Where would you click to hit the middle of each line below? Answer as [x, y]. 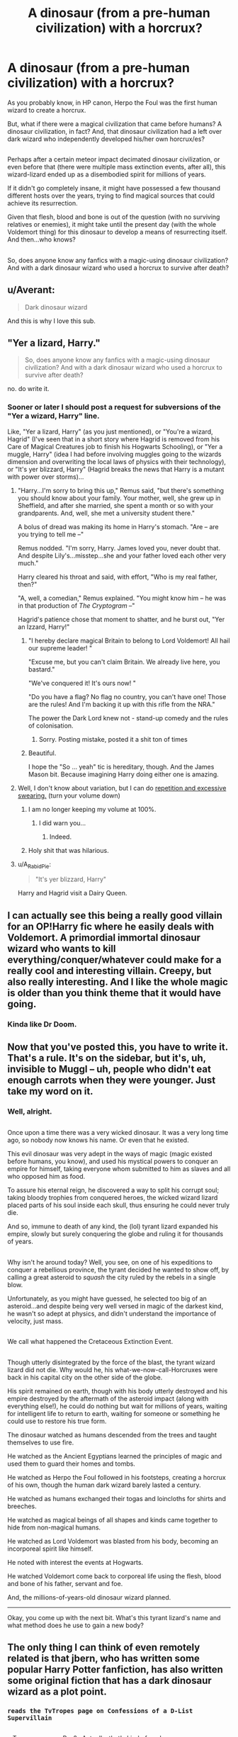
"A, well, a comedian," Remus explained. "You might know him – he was [122, 598]
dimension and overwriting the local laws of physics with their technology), [117, 461]
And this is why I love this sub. [51, 321]
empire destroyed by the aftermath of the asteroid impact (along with [108, 1398]
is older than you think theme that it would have [114, 993]
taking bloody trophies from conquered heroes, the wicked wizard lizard [113, 1198]
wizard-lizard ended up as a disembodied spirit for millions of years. [107, 174]
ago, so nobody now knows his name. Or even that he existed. [98, 1140]
